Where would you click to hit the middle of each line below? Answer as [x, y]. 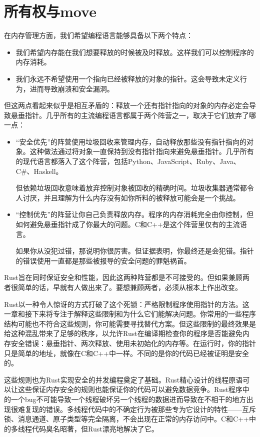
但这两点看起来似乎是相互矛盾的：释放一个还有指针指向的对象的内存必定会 [126, 105]
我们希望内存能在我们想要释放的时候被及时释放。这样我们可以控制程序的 [135, 52]
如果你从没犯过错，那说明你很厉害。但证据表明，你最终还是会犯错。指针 [135, 251]
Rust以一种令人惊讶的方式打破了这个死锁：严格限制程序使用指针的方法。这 [127, 304]
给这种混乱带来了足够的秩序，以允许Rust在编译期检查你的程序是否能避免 [123, 333]
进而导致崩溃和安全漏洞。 [72, 88]
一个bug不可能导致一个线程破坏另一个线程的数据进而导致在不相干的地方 [128, 399]
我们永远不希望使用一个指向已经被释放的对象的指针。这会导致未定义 [128, 78]
